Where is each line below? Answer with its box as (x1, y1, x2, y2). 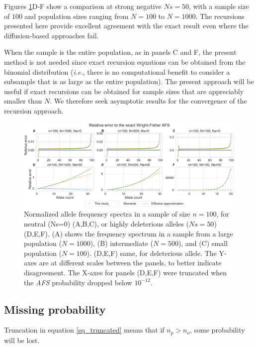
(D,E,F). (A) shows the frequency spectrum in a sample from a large (24, 228, 233, 238)
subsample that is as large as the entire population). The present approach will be (4, 76, 254, 87)
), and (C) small (178, 238, 228, 248)
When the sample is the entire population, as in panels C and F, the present (4, 47, 237, 57)
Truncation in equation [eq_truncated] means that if (4, 325, 165, 335)
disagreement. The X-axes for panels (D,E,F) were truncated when (24, 267, 227, 278)
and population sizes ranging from (24, 10, 129, 21)
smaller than (4, 96, 42, 106)
